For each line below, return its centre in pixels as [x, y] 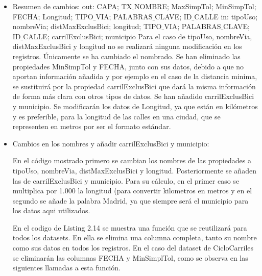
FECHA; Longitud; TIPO [53, 16]
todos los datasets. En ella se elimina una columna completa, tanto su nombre [135, 237]
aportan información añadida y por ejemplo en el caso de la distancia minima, [135, 76]
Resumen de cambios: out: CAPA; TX [72, 6]
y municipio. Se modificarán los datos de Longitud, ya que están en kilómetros [135, 106]
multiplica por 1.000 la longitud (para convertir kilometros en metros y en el [132, 191]
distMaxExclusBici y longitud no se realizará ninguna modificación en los [127, 46]
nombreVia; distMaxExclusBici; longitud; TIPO [87, 26]
